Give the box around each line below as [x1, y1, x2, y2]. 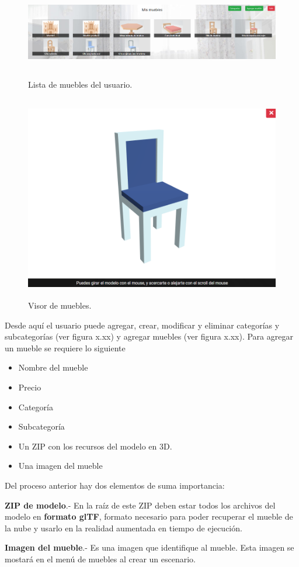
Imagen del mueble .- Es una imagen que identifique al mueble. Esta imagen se [5, 541, 294, 554]
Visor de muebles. [28, 299, 92, 312]
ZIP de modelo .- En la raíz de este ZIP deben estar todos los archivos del [5, 499, 276, 511]
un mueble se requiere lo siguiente [5, 341, 126, 354]
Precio [18, 381, 41, 393]
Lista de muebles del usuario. [28, 78, 133, 90]
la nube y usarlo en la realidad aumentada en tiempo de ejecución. [5, 521, 242, 534]
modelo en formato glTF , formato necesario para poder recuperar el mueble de [5, 510, 293, 523]
